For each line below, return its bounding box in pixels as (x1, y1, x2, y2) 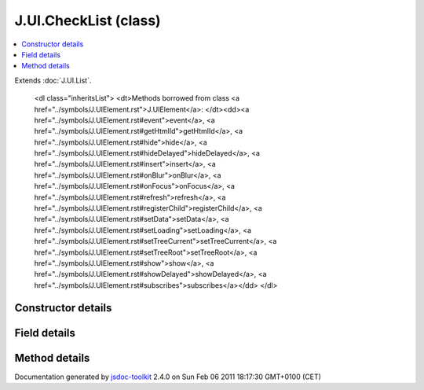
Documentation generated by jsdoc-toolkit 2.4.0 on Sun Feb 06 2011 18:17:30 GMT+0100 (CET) (14, 372, 322, 381)
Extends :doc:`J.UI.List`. (14, 75, 92, 85)
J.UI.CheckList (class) (14, 12, 161, 29)
